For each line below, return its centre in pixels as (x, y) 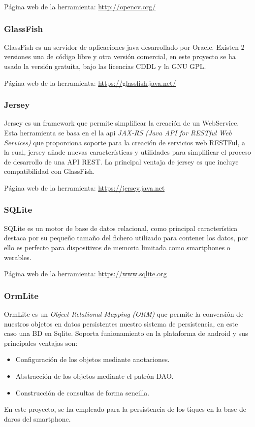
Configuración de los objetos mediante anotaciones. (93, 359)
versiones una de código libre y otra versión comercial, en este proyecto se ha (120, 56)
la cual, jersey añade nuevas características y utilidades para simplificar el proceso (127, 152)
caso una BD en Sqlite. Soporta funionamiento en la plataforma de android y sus (126, 333)
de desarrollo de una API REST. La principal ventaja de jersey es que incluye (121, 161)
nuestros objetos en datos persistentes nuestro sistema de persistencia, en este (121, 323)
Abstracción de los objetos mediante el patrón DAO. (95, 376)
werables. (18, 257)
